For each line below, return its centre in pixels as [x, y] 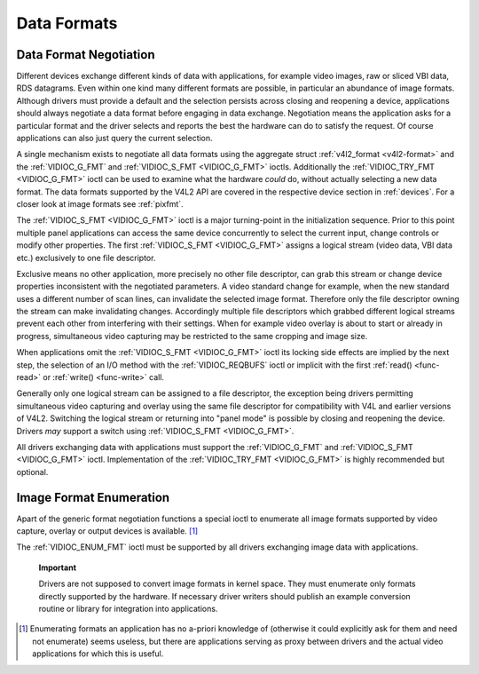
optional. [32, 472]
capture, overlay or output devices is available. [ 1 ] [107, 531]
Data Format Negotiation [86, 55]
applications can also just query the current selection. [114, 139]
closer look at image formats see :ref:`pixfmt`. [100, 203]
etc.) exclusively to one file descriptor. [86, 258]
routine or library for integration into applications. [128, 609]
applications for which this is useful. [98, 654]
